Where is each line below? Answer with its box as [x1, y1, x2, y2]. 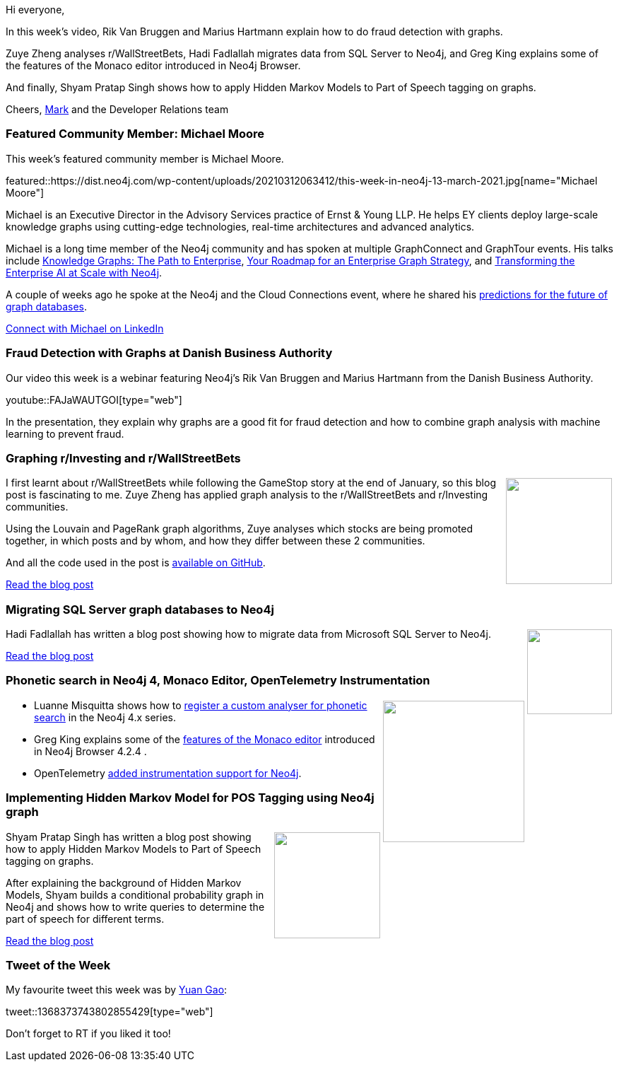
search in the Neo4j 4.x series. [34, 711, 176, 723]
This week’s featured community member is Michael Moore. [6, 152, 284, 165]
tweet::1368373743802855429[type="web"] [6, 1005, 213, 1018]
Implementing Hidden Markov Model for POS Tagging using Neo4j [6, 791, 375, 805]
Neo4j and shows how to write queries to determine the [6, 900, 265, 913]
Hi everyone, [6, 4, 65, 16]
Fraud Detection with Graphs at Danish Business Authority [6, 346, 333, 361]
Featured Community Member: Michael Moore [6, 127, 265, 141]
